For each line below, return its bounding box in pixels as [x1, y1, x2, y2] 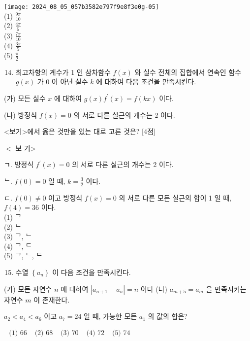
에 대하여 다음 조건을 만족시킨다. [96, 76, 196, 87]
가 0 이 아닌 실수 [37, 76, 88, 87]
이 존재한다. [33, 294, 70, 305]
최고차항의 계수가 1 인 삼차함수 [15, 67, 111, 77]
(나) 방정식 [4, 109, 37, 120]
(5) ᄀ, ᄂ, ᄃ [4, 250, 43, 261]
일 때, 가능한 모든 [84, 311, 137, 321]
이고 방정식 [48, 192, 83, 203]
